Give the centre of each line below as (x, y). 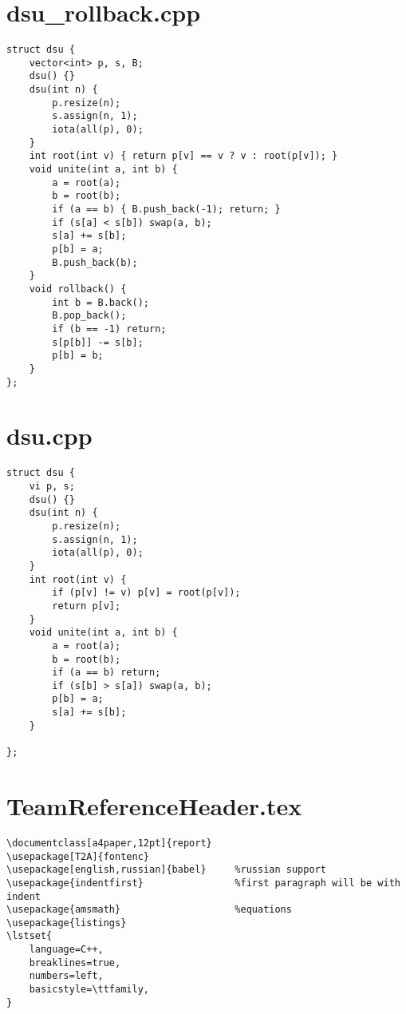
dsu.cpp (49, 436)
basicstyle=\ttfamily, (89, 990)
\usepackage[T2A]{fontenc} (78, 856)
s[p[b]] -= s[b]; (98, 342)
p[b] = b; (78, 356)
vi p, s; (52, 486)
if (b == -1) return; (109, 329)
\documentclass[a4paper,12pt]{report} (109, 843)
